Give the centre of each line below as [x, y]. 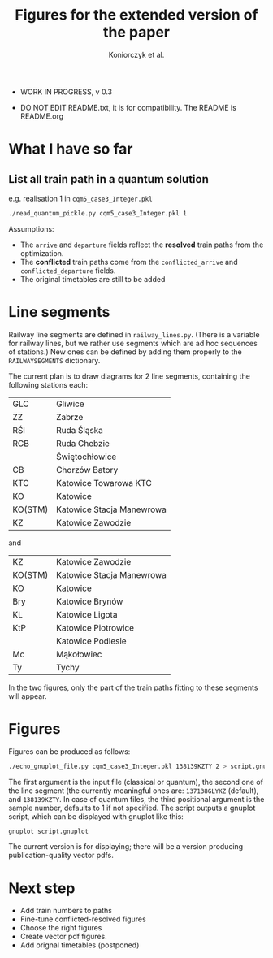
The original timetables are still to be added [93, 279]
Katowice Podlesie [91, 641]
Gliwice [70, 404]
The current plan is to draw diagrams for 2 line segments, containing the [129, 376]
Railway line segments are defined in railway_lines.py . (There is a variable [134, 334]
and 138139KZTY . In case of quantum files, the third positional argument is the [136, 799]
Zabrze [69, 417]
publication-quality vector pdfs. [61, 856]
